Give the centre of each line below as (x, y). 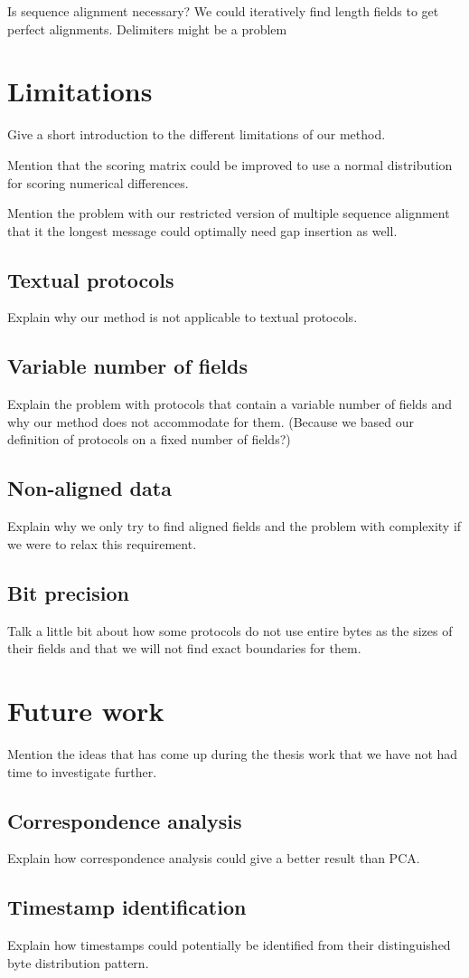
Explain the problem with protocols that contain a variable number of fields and (230, 404)
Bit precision (68, 592)
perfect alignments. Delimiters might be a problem (147, 28)
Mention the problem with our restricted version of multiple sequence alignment (229, 213)
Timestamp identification (127, 907)
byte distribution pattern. (78, 962)
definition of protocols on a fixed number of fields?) (149, 439)
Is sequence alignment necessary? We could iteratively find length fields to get (223, 11)
